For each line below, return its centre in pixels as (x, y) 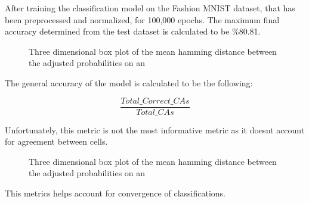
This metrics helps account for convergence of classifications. (115, 193)
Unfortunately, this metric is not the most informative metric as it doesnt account (155, 129)
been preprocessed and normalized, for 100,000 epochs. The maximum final (142, 19)
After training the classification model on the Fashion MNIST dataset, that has (150, 8)
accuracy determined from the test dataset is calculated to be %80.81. (133, 31)
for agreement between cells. (56, 141)
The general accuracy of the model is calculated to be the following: (129, 82)
